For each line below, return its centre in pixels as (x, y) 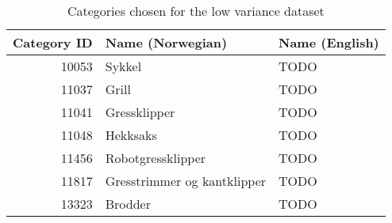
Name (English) (329, 42)
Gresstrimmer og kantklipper (186, 181)
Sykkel (123, 66)
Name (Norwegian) (166, 42)
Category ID (53, 42)
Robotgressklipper (156, 158)
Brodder (128, 204)
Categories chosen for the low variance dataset (196, 11)
